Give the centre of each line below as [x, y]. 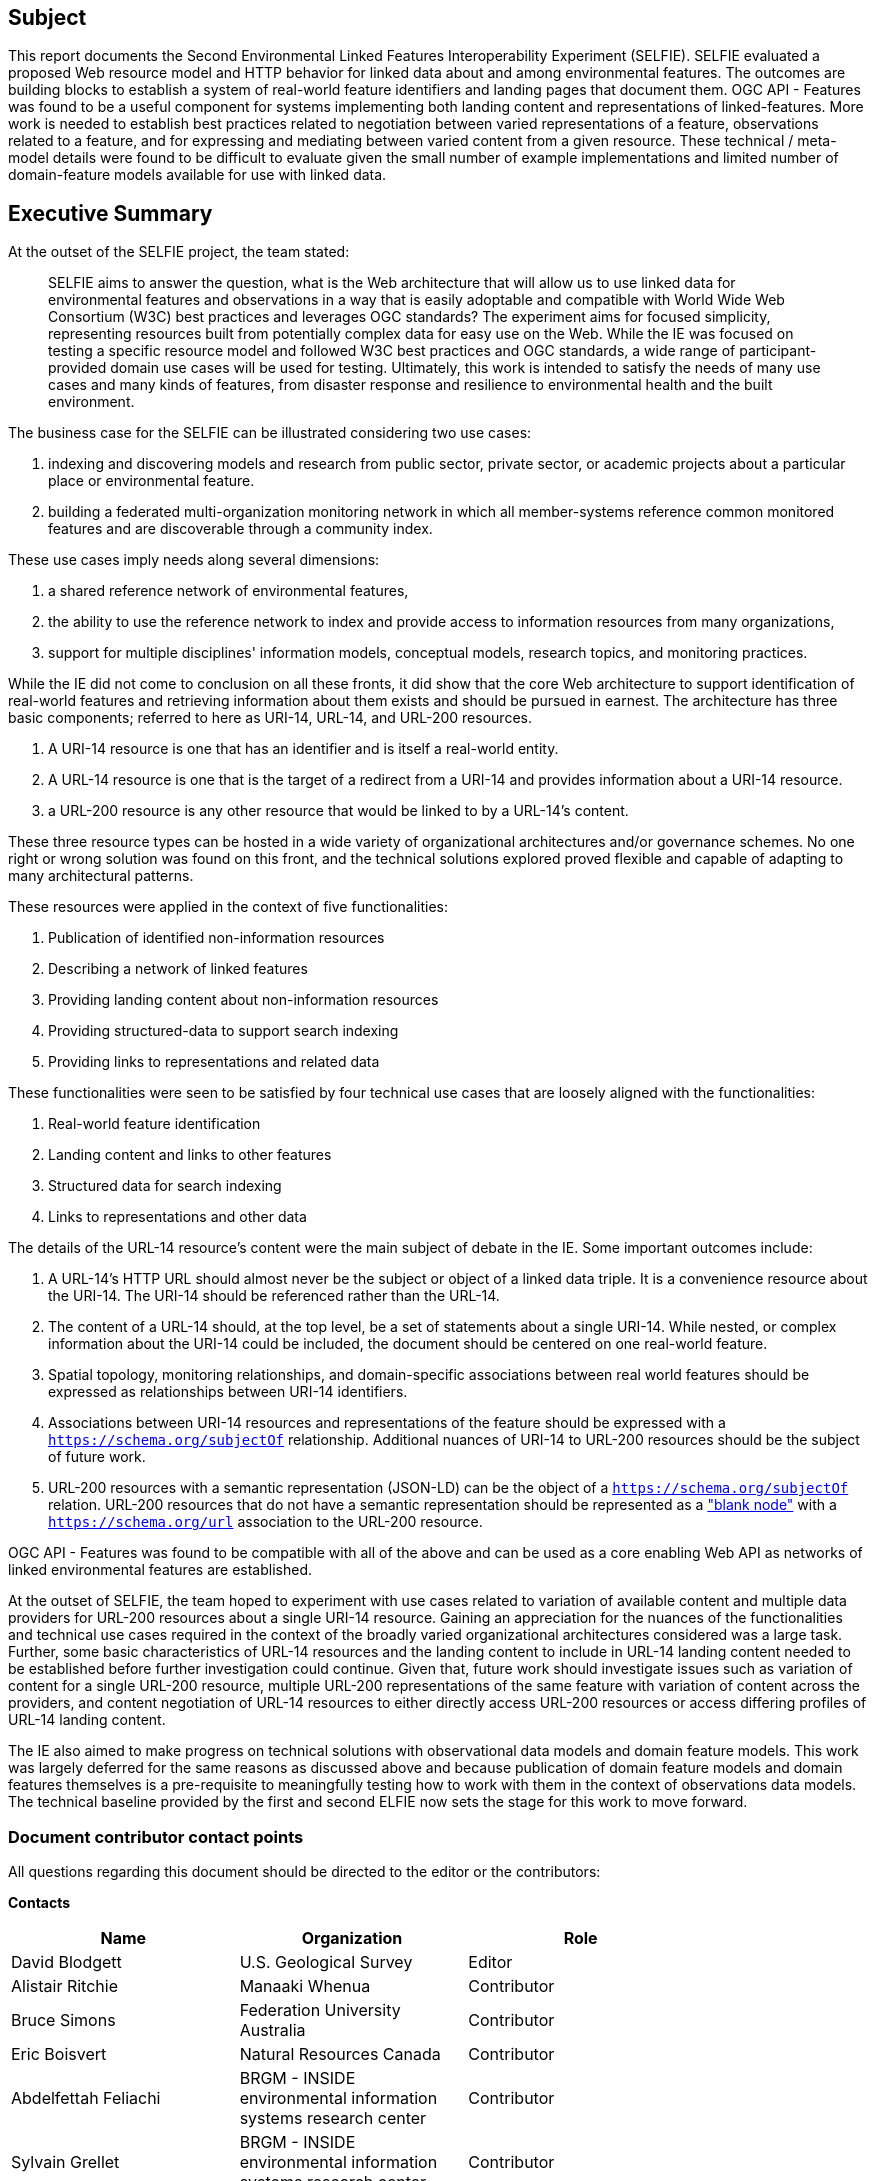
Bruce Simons [63, 2020]
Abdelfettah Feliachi [86, 2098]
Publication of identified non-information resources [216, 938]
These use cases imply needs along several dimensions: [194, 560]
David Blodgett [66, 1962]
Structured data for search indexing [165, 1186]
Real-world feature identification [154, 1124]
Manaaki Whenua [305, 1986]
